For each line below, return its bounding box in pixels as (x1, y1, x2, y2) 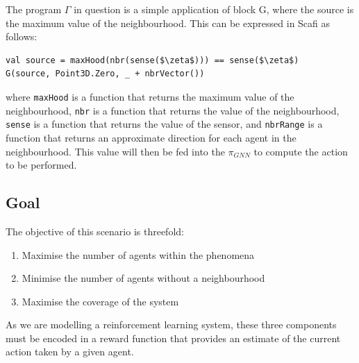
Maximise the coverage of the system (22, 294, 179, 308)
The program (6, 2, 62, 16)
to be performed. (6, 158, 77, 172)
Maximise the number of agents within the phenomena (22, 247, 255, 262)
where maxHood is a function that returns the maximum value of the (6, 89, 294, 103)
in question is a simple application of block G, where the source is (74, 2, 354, 16)
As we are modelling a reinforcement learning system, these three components (6, 317, 337, 332)
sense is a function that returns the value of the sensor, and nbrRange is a (6, 117, 323, 131)
